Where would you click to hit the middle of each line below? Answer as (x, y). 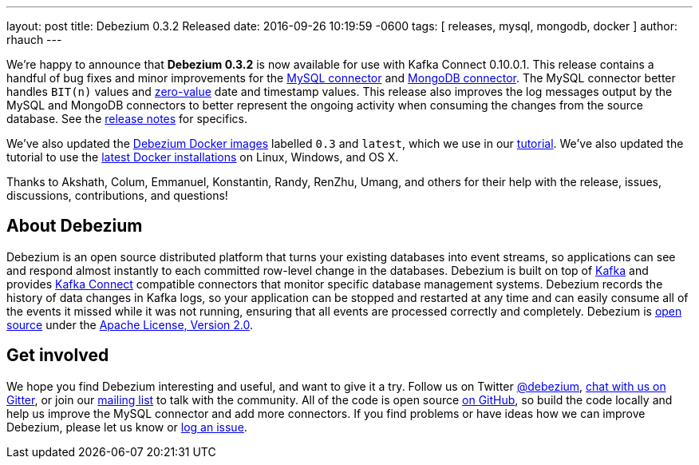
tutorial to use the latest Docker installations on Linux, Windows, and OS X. (203, 157)
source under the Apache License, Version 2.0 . (130, 324)
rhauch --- (34, 40)
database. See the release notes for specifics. (127, 119)
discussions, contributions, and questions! (117, 195)
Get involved (58, 356)
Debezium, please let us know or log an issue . (127, 427)
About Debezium (75, 226)
